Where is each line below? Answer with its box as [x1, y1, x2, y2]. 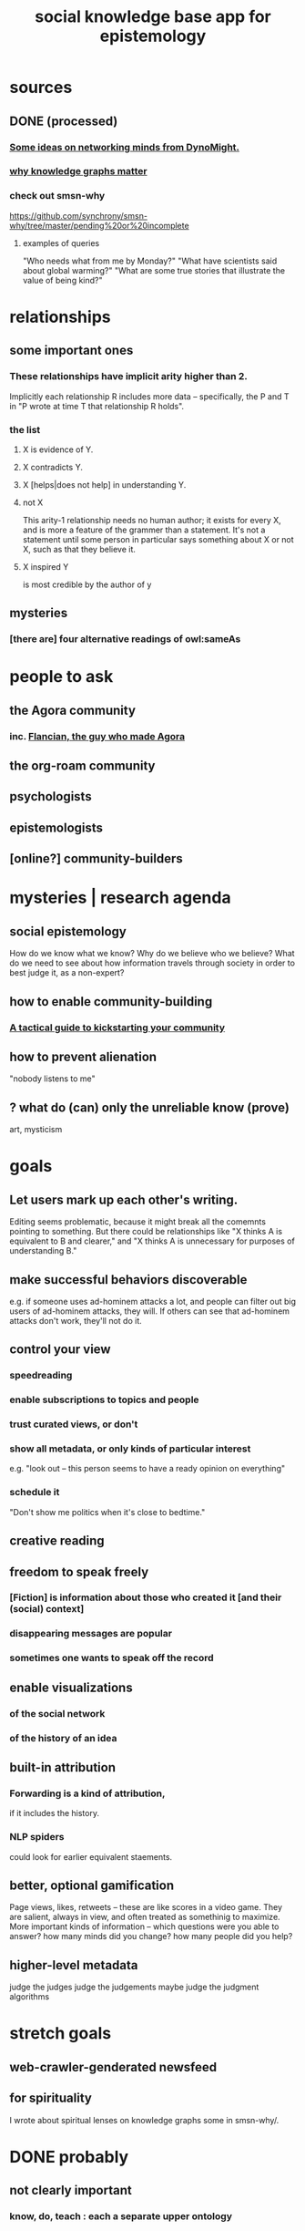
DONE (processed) [9, 113, 118, 129]
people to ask [9, 666, 114, 687]
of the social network [9, 1707, 106, 1720]
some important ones [9, 343, 134, 358]
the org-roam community [9, 759, 156, 774]
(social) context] [9, 1603, 85, 1616]
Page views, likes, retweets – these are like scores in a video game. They [9, 1902, 283, 1913]
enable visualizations [9, 1679, 134, 1695]
